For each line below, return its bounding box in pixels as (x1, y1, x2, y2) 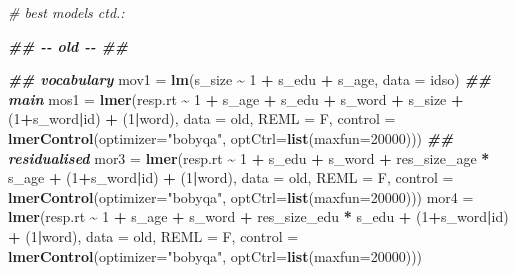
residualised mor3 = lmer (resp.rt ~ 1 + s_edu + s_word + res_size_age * (8, 147, 490, 168)
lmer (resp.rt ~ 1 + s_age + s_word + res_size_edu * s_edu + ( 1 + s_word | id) (8, 206, 509, 227)
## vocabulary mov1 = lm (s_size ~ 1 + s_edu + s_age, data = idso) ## (8, 69, 491, 90)
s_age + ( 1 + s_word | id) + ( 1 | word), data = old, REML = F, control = (8, 167, 454, 188)
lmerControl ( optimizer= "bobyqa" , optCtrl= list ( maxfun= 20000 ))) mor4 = (8, 186, 474, 207)
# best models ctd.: (8, 2, 125, 22)
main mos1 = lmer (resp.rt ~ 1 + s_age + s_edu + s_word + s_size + (8, 88, 464, 109)
